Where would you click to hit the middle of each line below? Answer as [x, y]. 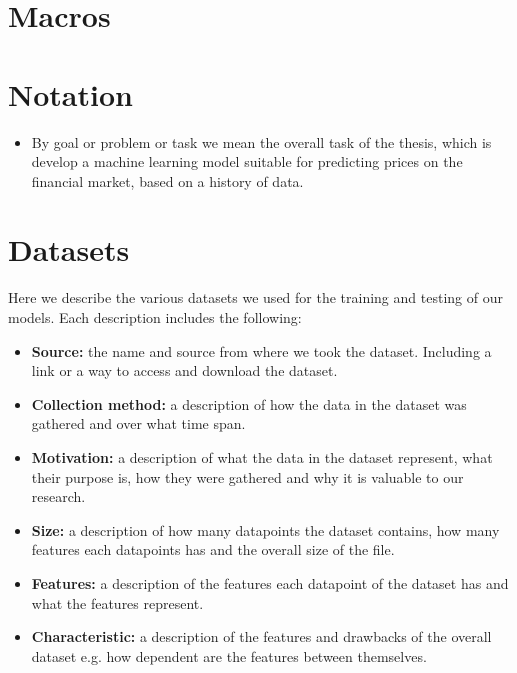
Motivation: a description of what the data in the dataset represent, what [262, 456]
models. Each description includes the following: [155, 317]
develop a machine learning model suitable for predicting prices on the [247, 161]
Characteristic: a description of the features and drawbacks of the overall [261, 636]
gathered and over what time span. [138, 423]
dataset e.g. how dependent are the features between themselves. [229, 655]
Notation [70, 93]
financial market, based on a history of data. [167, 180]
